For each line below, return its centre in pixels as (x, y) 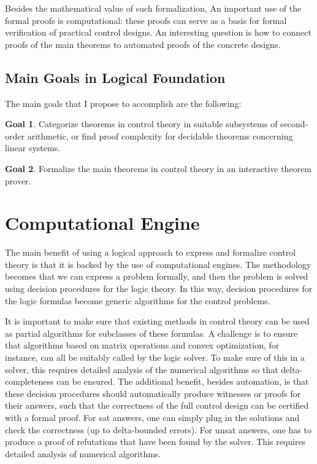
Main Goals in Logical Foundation (115, 77)
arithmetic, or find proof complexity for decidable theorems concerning (160, 136)
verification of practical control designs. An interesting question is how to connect (158, 32)
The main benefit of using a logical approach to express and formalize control (151, 252)
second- (294, 124)
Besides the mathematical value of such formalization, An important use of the (153, 8)
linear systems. (33, 148)
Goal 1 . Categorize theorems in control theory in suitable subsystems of (141, 124)
